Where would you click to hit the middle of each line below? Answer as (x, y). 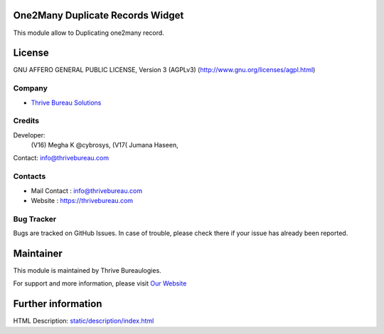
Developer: (29, 135)
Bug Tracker (35, 219)
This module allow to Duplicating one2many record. (89, 33)
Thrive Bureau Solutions (66, 103)
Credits (26, 121)
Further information (58, 304)
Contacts (30, 177)
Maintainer (38, 253)
